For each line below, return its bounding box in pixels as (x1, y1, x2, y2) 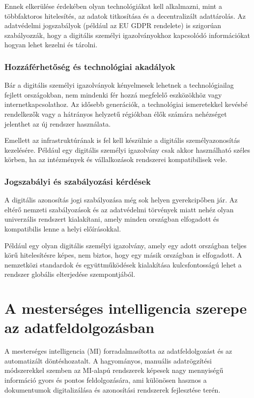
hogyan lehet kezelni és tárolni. (4, 39, 98, 50)
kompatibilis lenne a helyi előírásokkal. (4, 223, 121, 233)
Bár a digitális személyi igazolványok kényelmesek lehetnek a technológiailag (4, 80, 234, 90)
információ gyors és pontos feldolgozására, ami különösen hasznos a (4, 375, 207, 385)
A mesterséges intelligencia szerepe (4, 298, 247, 318)
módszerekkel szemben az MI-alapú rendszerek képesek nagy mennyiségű (4, 365, 224, 375)
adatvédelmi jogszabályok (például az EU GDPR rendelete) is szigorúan (4, 20, 222, 31)
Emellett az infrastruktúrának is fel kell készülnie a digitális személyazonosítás (4, 135, 240, 145)
